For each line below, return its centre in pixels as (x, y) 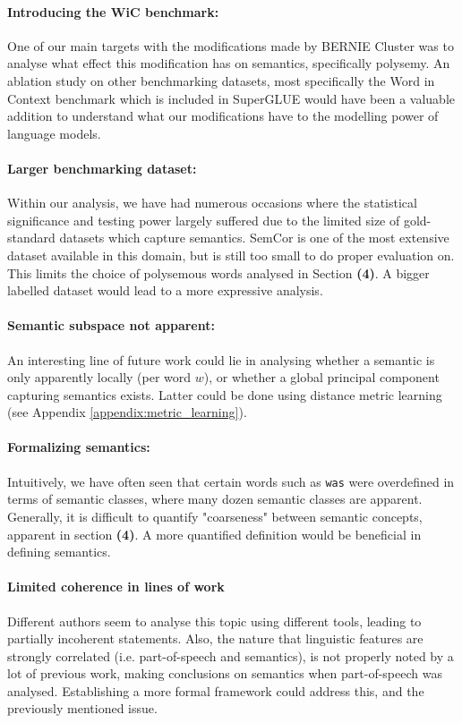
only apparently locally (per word (99, 377)
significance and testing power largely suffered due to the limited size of (204, 220)
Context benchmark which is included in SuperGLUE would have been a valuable (231, 98)
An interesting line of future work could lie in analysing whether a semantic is (221, 359)
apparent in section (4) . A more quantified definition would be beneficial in (214, 534)
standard (31, 238)
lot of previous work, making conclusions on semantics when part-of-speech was (225, 673)
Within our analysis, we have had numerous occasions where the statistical (212, 203)
